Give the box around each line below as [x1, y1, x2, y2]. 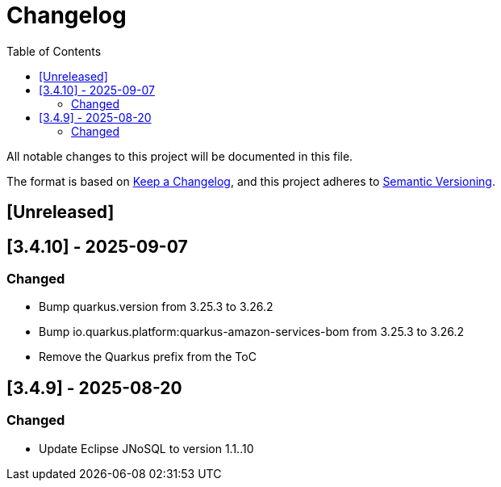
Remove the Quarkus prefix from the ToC [39, 350, 257, 364]
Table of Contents [6, 44, 102, 58]
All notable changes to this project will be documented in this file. [6, 149, 353, 163]
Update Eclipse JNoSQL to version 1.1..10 [39, 441, 254, 456]
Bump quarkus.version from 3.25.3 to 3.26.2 [39, 300, 273, 314]
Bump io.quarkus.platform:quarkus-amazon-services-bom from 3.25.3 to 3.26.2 [39, 325, 465, 339]
